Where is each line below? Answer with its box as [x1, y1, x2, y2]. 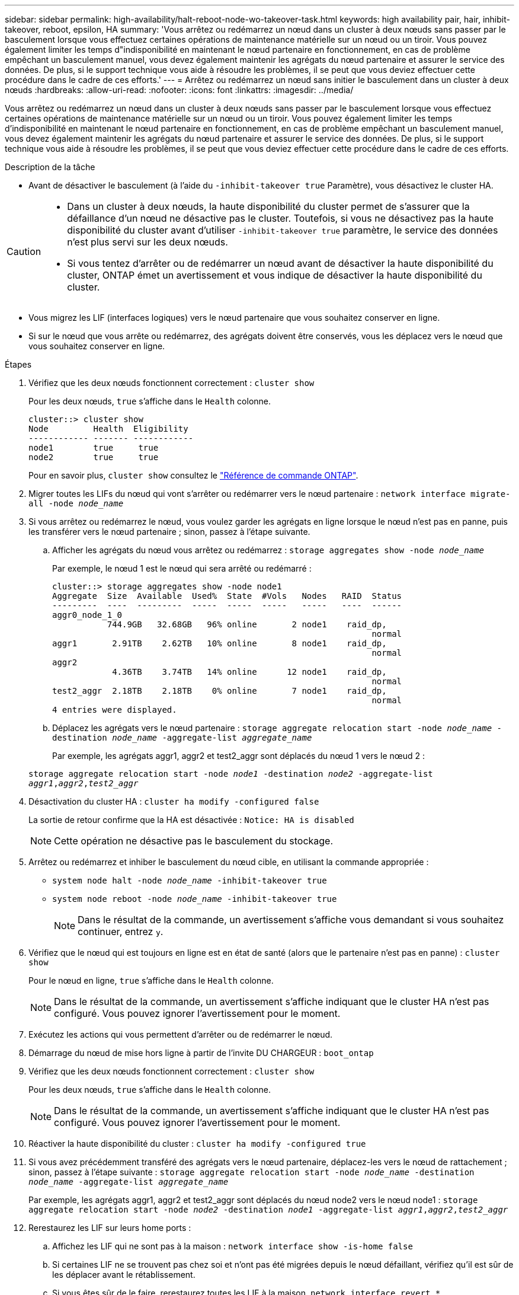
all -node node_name [28, 499, 124, 508]
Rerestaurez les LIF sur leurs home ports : [28, 1223, 191, 1233]
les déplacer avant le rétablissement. [52, 1270, 196, 1280]
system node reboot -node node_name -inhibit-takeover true [52, 894, 337, 904]
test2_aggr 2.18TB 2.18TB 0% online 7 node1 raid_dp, [52, 686, 387, 696]
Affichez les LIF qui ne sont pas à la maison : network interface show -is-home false [52, 1241, 413, 1251]
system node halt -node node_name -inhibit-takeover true [52, 876, 327, 885]
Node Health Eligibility [28, 424, 188, 433]
